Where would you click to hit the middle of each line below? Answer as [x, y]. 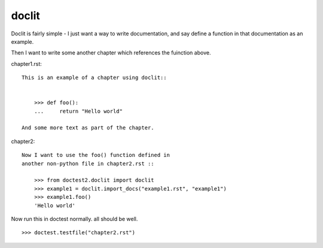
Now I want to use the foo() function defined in [96, 155]
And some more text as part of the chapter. [88, 128]
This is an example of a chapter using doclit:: [94, 78]
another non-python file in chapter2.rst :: [88, 164]
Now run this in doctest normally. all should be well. [74, 219]
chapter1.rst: [26, 63]
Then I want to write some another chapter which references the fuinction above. [111, 53]
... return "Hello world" [78, 111]
